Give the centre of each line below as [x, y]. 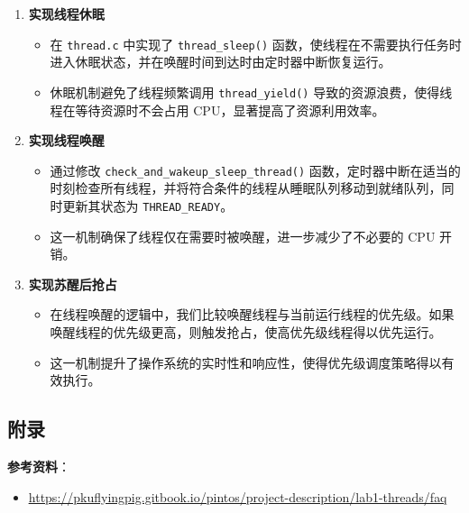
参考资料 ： [39, 466]
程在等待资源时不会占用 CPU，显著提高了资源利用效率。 [217, 110]
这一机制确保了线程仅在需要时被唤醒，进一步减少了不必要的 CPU [243, 236]
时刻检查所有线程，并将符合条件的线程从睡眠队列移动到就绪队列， [246, 188]
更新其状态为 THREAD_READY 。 [148, 205]
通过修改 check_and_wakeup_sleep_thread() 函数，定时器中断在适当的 [255, 170]
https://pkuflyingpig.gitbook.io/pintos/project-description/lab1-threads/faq [238, 496]
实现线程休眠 [66, 14]
